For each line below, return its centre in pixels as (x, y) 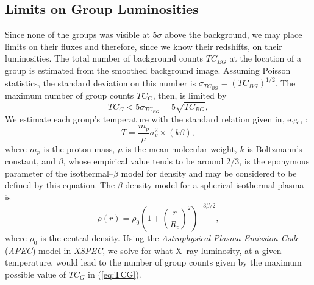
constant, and (30, 161)
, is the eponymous (274, 161)
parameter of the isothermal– (59, 173)
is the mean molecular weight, (181, 148)
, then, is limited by (190, 95)
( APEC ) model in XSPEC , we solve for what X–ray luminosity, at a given (143, 250)
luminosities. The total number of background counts (104, 58)
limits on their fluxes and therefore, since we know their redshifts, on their (144, 46)
